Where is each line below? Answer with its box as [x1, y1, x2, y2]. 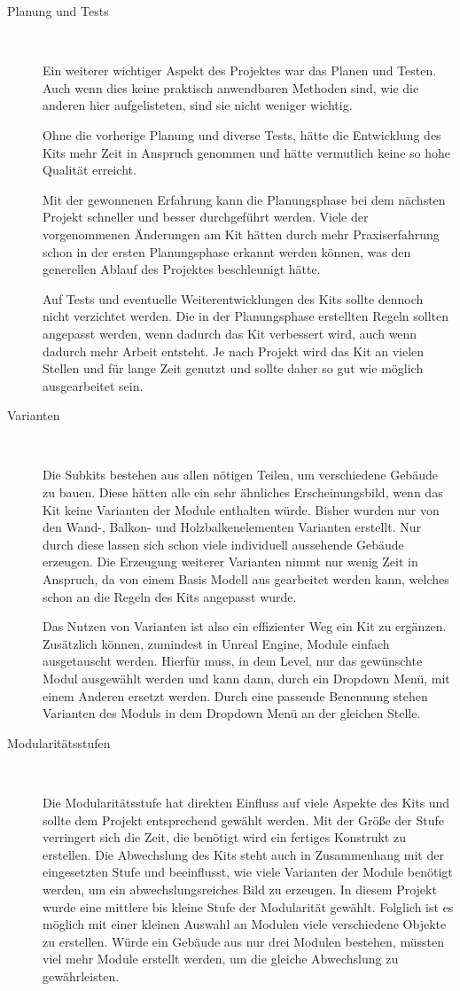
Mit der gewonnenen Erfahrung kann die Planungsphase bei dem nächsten [43, 190, 446, 208]
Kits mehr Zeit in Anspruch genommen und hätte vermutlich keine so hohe [43, 143, 450, 161]
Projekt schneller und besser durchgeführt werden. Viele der [43, 207, 369, 226]
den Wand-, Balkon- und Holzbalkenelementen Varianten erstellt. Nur [43, 518, 422, 536]
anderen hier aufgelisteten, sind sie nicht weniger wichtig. [43, 96, 353, 114]
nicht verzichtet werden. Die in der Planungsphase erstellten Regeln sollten [43, 307, 448, 325]
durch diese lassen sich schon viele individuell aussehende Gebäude [43, 535, 404, 553]
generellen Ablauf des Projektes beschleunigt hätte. [43, 260, 321, 278]
